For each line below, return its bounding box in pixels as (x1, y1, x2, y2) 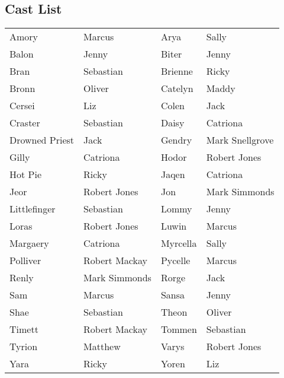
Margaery (9, 236, 49, 250)
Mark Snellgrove (206, 133, 274, 147)
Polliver (9, 253, 41, 268)
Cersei (9, 99, 35, 113)
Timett (9, 322, 38, 336)
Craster (9, 116, 40, 130)
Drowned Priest (9, 133, 75, 147)
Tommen (160, 322, 197, 336)
